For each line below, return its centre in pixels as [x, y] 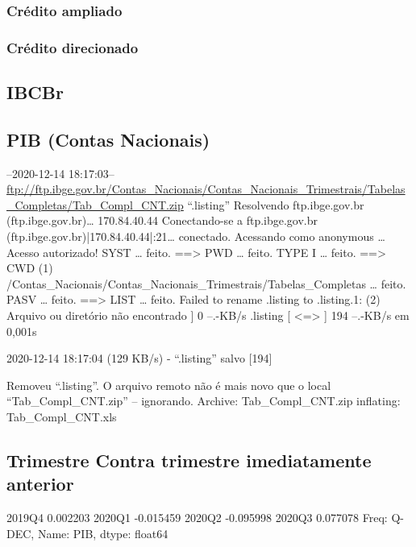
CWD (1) [30, 268]
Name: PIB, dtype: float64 [103, 533]
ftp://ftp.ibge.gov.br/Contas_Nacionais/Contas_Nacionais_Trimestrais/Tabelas [206, 189]
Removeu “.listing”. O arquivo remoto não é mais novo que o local [169, 385]
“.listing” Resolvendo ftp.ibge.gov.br [276, 204]
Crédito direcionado [73, 47]
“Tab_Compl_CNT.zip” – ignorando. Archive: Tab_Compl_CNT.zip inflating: [204, 401]
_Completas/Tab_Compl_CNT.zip [95, 204]
